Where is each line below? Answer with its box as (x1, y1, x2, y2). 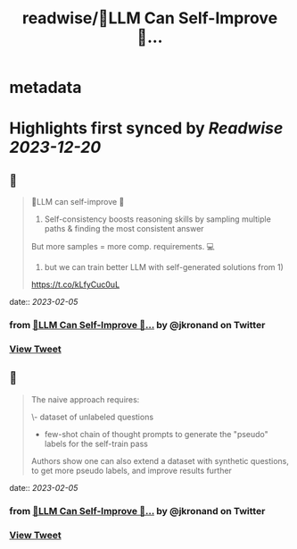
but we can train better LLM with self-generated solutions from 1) (44, 262, 284, 273)
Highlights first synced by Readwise (9, 118, 284, 139)
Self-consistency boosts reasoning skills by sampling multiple (44, 214, 272, 224)
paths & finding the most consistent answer (44, 224, 204, 234)
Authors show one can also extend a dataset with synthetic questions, (30, 455, 290, 466)
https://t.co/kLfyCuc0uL (30, 279, 120, 290)
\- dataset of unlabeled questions (30, 411, 154, 422)
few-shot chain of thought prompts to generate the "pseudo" (44, 428, 269, 439)
